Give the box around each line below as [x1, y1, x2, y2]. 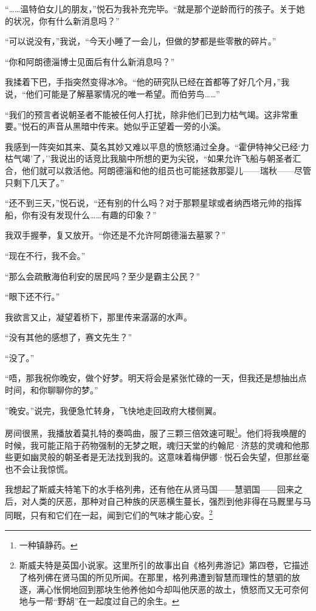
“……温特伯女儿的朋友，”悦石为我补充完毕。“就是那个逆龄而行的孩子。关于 [5, 2, 297, 15]
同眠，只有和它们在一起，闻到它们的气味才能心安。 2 [5, 507, 213, 522]
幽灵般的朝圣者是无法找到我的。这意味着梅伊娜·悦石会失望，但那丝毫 [30, 450, 309, 463]
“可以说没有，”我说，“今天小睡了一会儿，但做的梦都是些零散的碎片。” [5, 35, 276, 47]
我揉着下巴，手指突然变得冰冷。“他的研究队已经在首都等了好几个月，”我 [5, 75, 290, 88]
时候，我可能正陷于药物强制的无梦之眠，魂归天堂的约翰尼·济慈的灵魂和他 [5, 438, 301, 451]
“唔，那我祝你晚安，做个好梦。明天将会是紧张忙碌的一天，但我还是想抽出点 [5, 371, 307, 384]
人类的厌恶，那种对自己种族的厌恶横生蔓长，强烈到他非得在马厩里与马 [30, 494, 311, 507]
